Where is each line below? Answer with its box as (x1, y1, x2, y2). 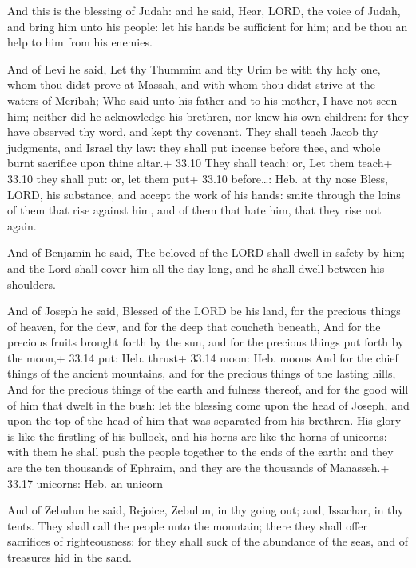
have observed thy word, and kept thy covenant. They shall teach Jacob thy (7, 123, 378, 140)
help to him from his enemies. (7, 34, 153, 50)
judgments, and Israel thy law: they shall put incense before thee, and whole (7, 138, 381, 155)
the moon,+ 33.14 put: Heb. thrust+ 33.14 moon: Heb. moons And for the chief (7, 349, 398, 366)
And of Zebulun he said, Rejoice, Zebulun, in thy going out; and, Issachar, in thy (7, 502, 404, 518)
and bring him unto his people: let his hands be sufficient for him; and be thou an (7, 18, 408, 34)
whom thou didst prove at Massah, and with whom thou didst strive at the (7, 76, 375, 93)
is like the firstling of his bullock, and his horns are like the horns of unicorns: (7, 427, 387, 444)
